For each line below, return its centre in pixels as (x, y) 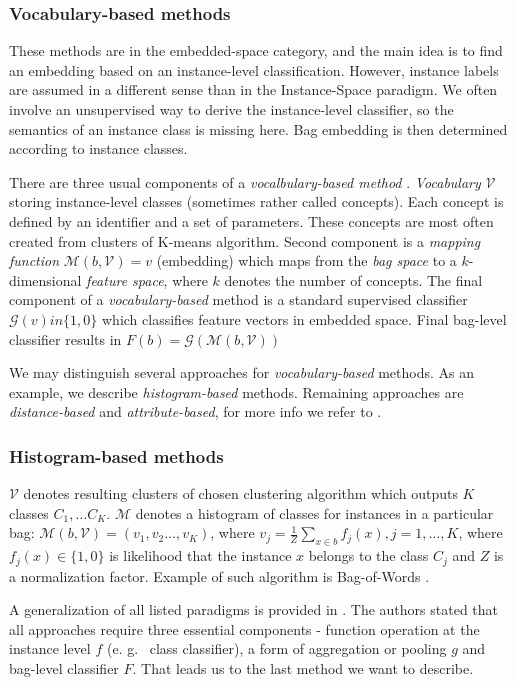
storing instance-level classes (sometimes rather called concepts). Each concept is (256, 201)
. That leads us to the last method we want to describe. (303, 667)
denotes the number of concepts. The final (353, 279)
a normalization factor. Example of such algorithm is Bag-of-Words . (219, 575)
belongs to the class (368, 555)
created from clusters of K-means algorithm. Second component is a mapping (245, 240)
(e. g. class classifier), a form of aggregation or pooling (276, 648)
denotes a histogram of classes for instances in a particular (314, 512)
